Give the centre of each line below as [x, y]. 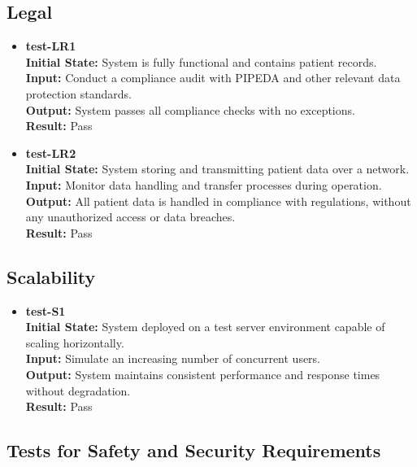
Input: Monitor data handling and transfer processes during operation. [204, 184]
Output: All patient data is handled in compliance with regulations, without [218, 201]
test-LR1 [51, 46]
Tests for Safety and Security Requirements [194, 450]
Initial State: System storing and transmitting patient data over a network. [217, 169]
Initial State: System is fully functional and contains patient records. [201, 61]
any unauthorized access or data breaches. [130, 217]
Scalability [51, 276]
